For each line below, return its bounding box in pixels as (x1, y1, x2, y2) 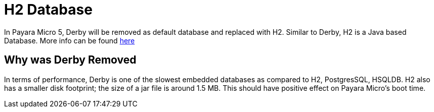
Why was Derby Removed (4, 53, 137, 67)
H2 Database (4, 1, 93, 18)
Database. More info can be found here (4, 36, 135, 45)
